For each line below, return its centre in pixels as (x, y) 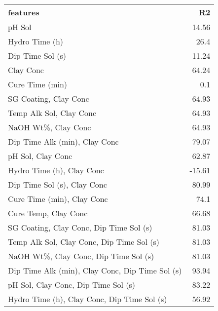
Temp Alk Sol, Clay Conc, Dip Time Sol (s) (84, 242)
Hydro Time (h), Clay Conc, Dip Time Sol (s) (88, 299)
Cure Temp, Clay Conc (48, 213)
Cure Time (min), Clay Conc (58, 199)
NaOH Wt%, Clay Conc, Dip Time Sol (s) (81, 256)
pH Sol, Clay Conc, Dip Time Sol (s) (72, 285)
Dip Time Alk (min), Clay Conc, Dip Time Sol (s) (95, 270)
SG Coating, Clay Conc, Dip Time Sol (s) (80, 227)
